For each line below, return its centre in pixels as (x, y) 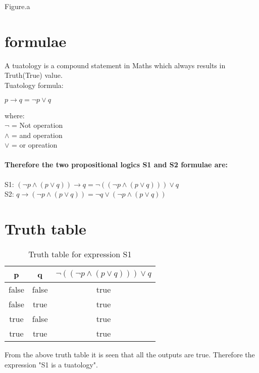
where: (15, 115)
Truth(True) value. (34, 75)
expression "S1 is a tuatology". (51, 364)
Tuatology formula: (34, 85)
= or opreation (35, 145)
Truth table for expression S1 (80, 254)
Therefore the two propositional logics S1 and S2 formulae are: (116, 165)
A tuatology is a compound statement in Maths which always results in (115, 65)
